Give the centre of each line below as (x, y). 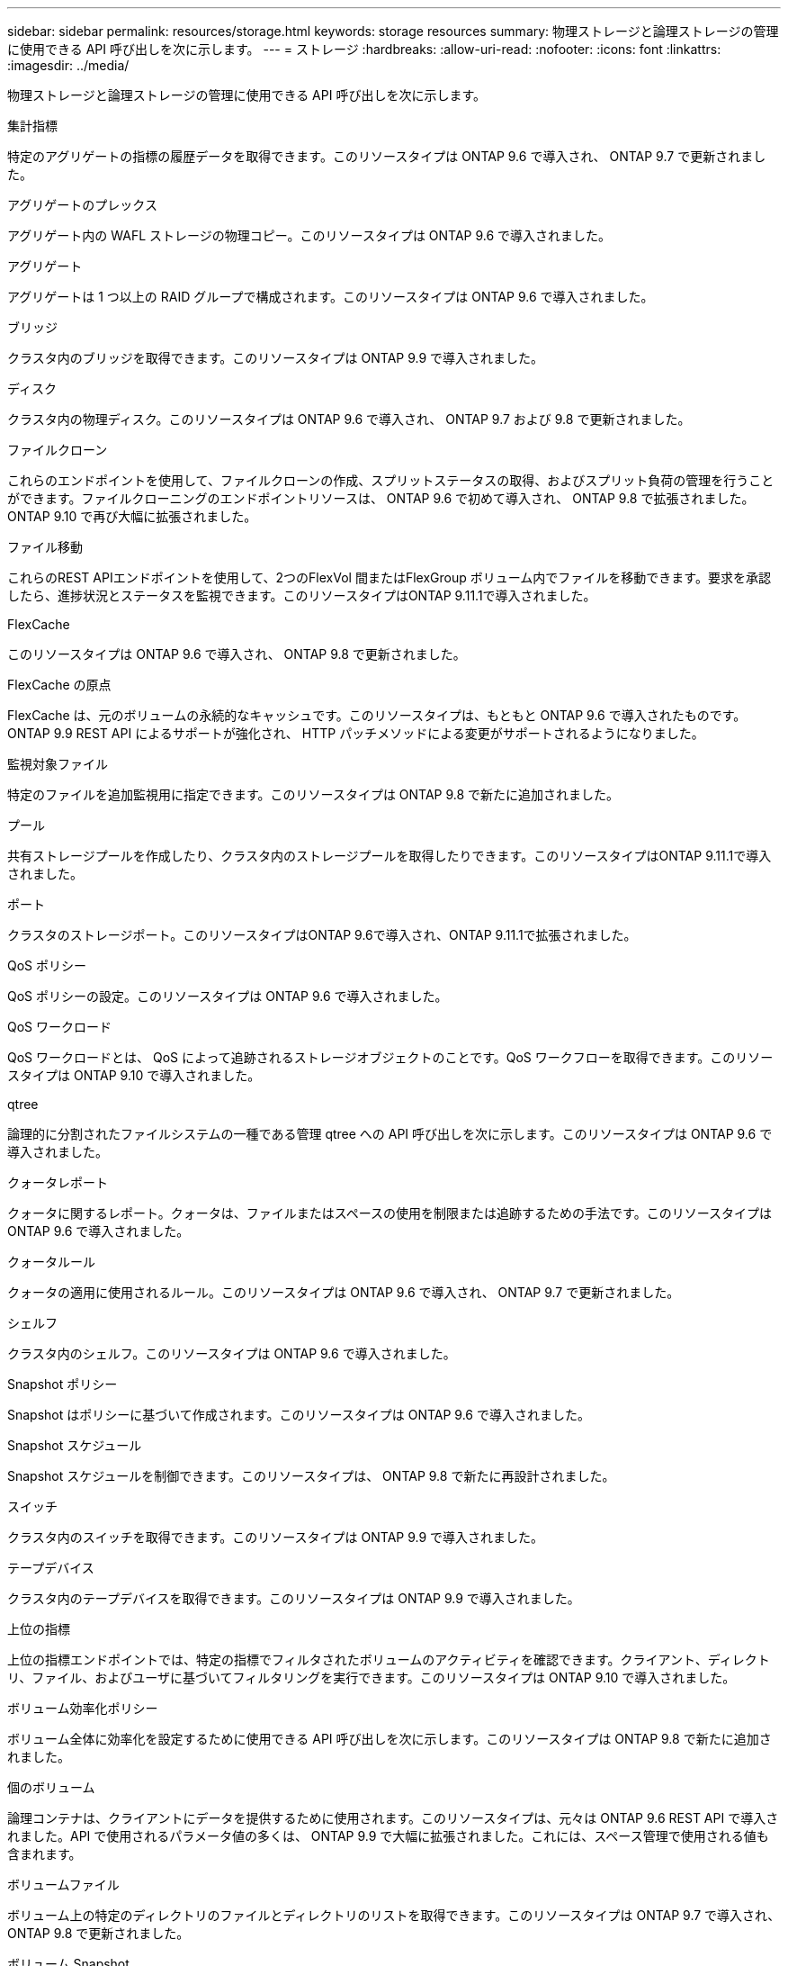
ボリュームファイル (63, 1885)
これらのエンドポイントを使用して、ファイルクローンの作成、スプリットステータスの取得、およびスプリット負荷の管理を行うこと (391, 480)
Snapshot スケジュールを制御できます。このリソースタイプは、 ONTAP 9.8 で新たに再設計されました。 (311, 1476)
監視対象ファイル (58, 764)
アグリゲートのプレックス (82, 205)
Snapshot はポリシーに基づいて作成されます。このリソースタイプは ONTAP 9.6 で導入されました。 (299, 1415)
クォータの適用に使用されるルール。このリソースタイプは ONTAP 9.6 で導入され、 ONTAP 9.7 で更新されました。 (344, 1292)
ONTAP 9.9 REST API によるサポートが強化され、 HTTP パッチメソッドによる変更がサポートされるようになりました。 (356, 733)
